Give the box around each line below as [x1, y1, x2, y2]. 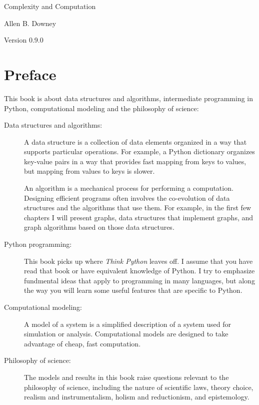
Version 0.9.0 [4, 35, 43, 45]
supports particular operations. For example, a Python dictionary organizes [24, 146, 255, 157]
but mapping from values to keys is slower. [24, 166, 155, 176]
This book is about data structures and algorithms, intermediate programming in [4, 93, 253, 103]
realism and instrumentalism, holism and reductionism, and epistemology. [24, 391, 249, 402]
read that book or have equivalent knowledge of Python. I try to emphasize [24, 265, 255, 276]
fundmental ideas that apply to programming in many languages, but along [24, 275, 255, 285]
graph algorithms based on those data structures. [24, 222, 174, 232]
